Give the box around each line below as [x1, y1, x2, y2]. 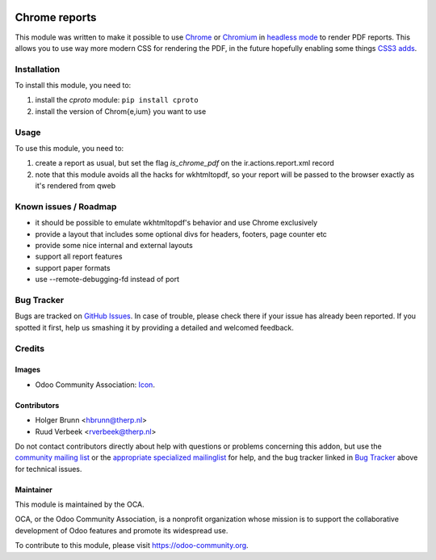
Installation [15, 63, 61, 74]
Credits [15, 343, 44, 354]
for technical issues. [15, 464, 82, 474]
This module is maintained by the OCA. [15, 499, 145, 509]
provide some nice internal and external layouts [35, 241, 193, 251]
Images [15, 364, 40, 375]
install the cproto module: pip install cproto [35, 95, 199, 105]
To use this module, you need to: [15, 143, 124, 153]
